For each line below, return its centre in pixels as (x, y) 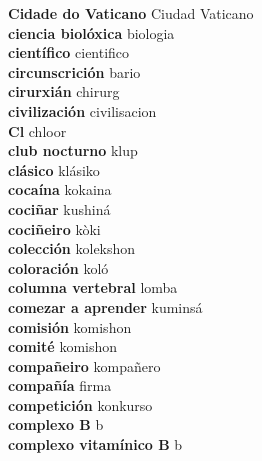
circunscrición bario (74, 71)
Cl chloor (37, 130)
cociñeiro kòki (54, 228)
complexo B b (56, 424)
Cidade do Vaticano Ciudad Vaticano (131, 13)
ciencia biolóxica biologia (91, 32)
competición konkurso (80, 404)
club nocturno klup (73, 150)
